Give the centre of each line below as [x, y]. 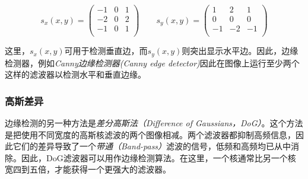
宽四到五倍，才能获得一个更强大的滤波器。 [88, 169]
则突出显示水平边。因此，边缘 [240, 51]
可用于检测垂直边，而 [106, 51]
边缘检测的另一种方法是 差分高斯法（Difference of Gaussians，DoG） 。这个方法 [154, 123]
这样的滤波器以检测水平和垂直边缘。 [75, 74]
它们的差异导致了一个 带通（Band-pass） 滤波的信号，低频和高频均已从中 [152, 146]
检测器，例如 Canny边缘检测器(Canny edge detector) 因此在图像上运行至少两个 [152, 63]
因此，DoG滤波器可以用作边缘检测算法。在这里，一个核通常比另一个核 [158, 157]
